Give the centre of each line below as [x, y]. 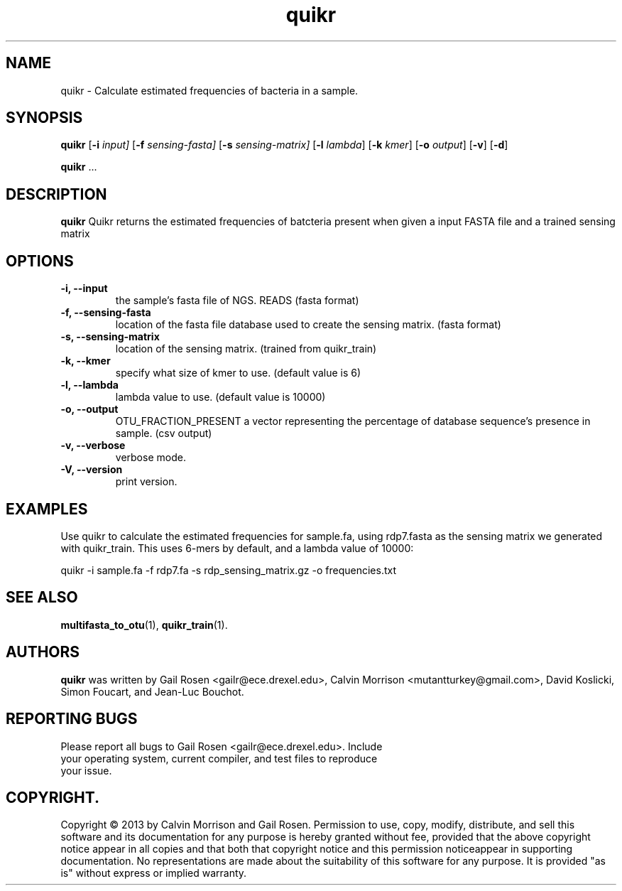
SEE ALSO [42, 598]
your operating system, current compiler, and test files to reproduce [219, 758]
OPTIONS [40, 261]
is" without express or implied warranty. [154, 873]
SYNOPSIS [44, 118]
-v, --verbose [93, 445]
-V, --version [92, 470]
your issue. [86, 770]
